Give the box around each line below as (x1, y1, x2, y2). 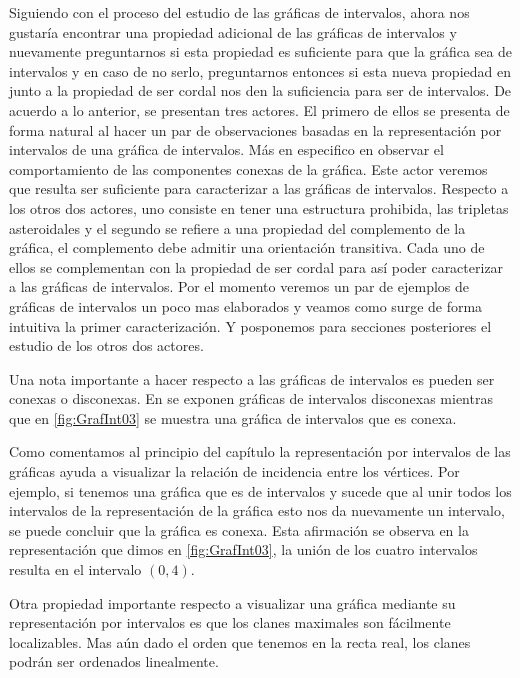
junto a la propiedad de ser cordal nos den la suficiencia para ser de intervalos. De (9, 80, 512, 101)
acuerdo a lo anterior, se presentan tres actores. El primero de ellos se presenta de (9, 99, 510, 120)
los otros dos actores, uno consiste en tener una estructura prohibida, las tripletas (9, 197, 509, 218)
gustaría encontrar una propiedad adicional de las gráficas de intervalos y (9, 21, 457, 42)
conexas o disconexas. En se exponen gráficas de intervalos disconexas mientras (9, 388, 493, 409)
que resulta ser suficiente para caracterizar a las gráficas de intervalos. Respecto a (9, 178, 509, 199)
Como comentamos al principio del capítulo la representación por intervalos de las (9, 441, 511, 462)
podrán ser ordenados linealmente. (9, 651, 219, 672)
